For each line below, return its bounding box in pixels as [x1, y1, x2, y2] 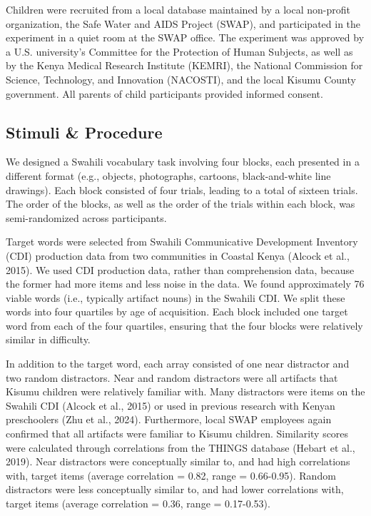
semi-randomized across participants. [6, 210, 167, 225]
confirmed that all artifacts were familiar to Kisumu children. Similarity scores [6, 426, 349, 441]
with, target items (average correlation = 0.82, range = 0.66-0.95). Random [6, 467, 336, 482]
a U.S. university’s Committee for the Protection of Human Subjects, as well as [6, 44, 353, 59]
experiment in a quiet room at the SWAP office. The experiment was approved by [6, 30, 365, 45]
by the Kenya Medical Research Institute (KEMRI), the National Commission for [6, 58, 363, 73]
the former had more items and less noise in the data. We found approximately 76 [6, 276, 365, 291]
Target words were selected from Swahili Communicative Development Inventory [6, 234, 358, 249]
